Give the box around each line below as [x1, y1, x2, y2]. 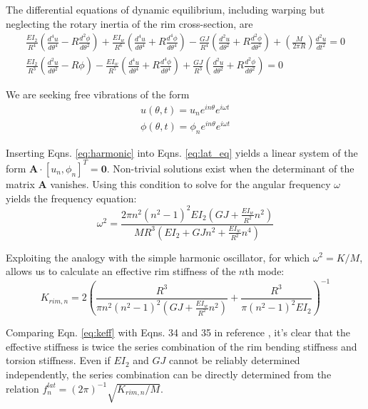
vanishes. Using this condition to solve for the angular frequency [50, 176, 331, 191]
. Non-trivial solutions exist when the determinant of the [106, 160, 354, 175]
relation [6, 380, 39, 395]
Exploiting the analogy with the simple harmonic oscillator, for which [6, 249, 310, 264]
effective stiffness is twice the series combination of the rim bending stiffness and [6, 338, 357, 353]
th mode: [245, 264, 285, 279]
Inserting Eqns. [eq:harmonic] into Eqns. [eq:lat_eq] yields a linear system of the [6, 145, 358, 160]
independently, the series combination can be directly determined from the [6, 366, 332, 381]
